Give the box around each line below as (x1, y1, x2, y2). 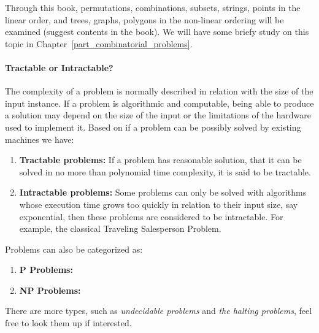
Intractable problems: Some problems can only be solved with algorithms (19, 186, 307, 199)
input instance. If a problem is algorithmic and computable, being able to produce (5, 96, 314, 109)
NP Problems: (19, 283, 81, 296)
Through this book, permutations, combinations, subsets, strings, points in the (5, 1, 301, 13)
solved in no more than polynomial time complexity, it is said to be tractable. (19, 165, 311, 178)
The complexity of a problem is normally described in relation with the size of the (5, 85, 313, 98)
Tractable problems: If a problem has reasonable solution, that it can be (19, 153, 302, 166)
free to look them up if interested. (5, 316, 132, 329)
